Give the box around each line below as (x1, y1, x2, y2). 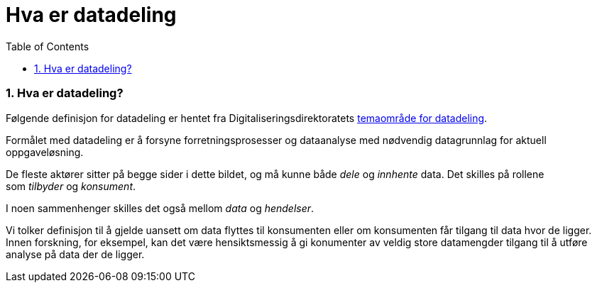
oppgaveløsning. (6, 145, 84, 158)
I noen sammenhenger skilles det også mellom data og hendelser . (6, 201, 314, 214)
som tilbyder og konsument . (6, 179, 136, 192)
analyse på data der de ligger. (6, 248, 145, 260)
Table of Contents (6, 40, 89, 52)
